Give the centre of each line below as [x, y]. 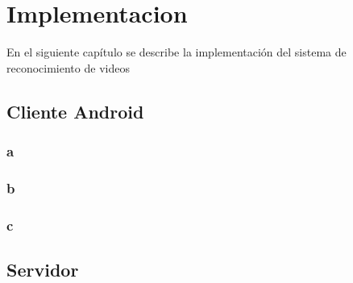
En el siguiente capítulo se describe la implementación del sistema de [176, 52]
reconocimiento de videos [68, 67]
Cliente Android [75, 111]
